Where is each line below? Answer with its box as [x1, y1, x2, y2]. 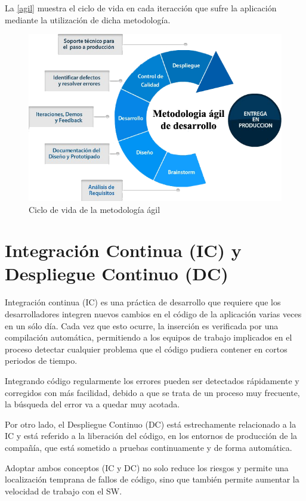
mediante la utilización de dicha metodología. [5, 13, 171, 26]
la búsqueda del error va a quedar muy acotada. [5, 398, 180, 410]
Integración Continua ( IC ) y [5, 238, 242, 262]
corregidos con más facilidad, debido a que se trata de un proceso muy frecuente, [5, 386, 300, 398]
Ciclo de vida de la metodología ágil [29, 203, 160, 215]
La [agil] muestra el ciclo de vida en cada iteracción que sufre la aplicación [5, 2, 277, 14]
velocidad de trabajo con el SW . [5, 484, 122, 497]
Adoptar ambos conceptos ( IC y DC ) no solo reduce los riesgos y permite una [5, 461, 289, 474]
